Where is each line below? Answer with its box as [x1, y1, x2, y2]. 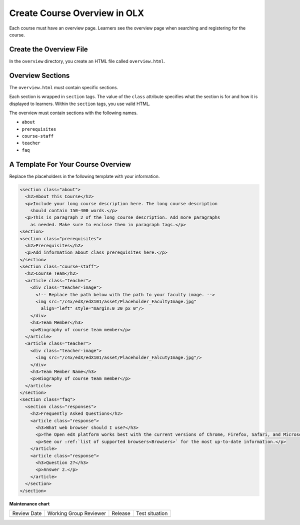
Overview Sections [9, 71, 70, 80]
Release [111, 509, 131, 516]
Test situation [135, 509, 168, 516]
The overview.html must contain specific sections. [9, 84, 118, 90]
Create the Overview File [9, 45, 88, 54]
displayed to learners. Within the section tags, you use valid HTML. [9, 101, 151, 107]
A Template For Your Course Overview [9, 160, 131, 169]
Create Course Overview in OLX [9, 8, 144, 19]
